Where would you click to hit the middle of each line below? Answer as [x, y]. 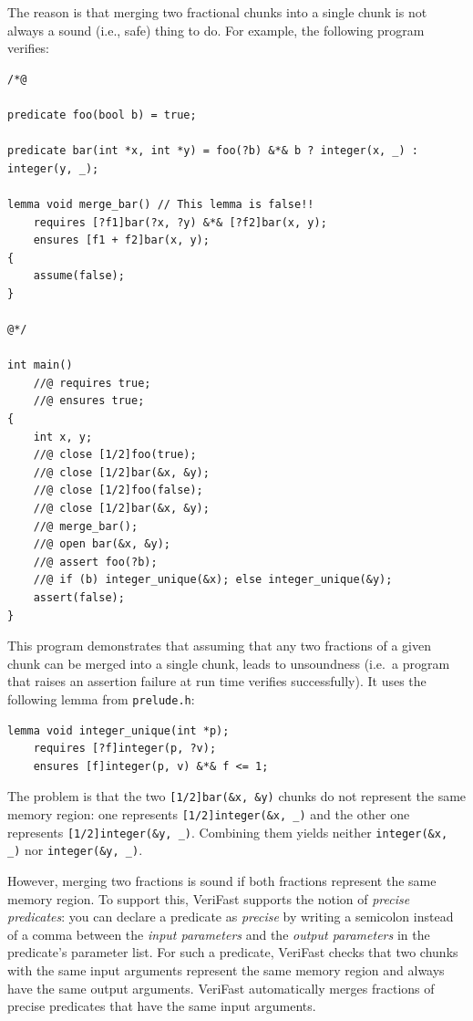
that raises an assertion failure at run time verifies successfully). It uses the [217, 681]
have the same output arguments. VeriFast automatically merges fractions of [221, 988]
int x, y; [63, 437]
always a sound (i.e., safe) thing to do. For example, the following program [216, 30]
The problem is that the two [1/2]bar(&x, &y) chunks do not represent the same [237, 796]
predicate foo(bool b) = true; [102, 115]
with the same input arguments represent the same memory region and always [226, 970]
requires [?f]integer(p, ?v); [125, 749]
